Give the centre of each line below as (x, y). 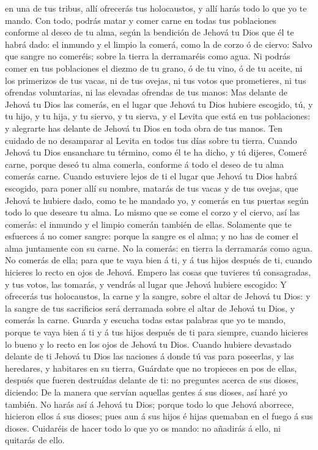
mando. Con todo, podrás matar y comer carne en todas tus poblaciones (141, 20)
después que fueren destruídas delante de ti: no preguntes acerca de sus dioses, (152, 380)
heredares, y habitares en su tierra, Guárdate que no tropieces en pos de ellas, (151, 368)
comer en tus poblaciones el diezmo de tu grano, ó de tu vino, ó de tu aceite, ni (154, 68)
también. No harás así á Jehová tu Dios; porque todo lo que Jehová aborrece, (150, 404)
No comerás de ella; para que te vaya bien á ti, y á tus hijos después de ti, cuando (159, 260)
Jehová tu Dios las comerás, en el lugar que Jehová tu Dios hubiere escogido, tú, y (159, 104)
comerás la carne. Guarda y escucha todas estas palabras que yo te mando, (145, 320)
